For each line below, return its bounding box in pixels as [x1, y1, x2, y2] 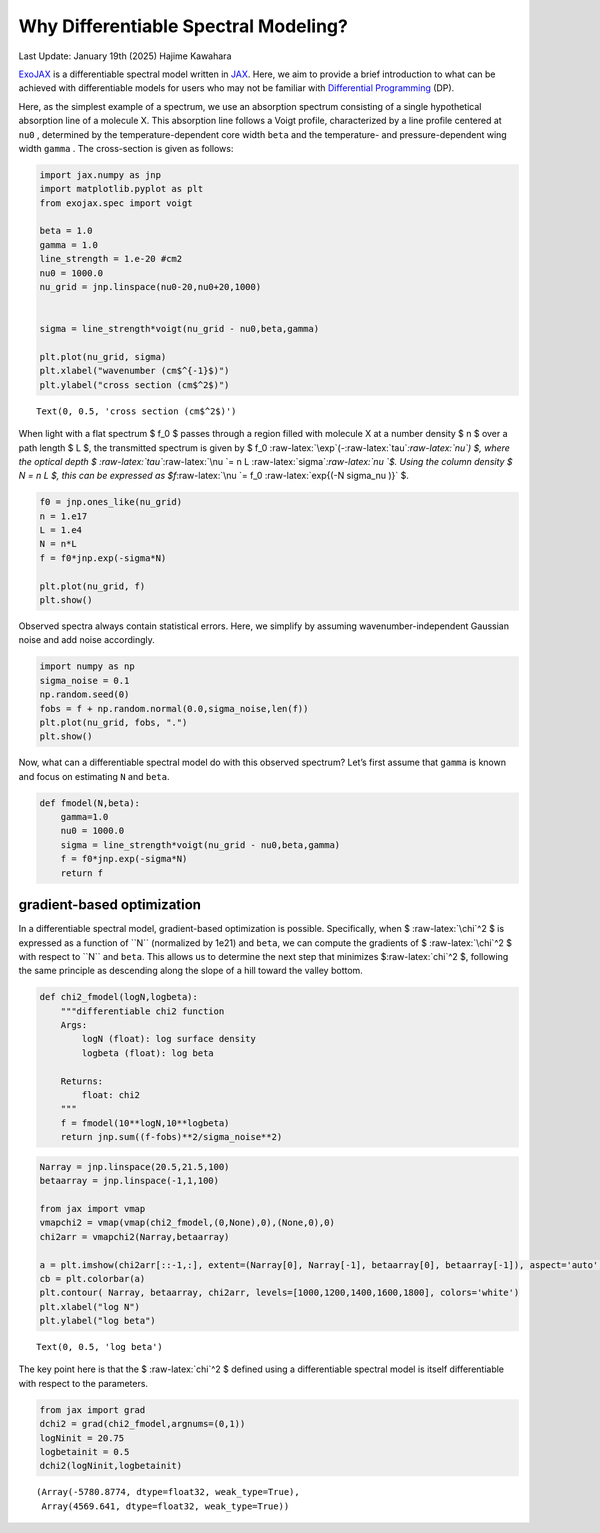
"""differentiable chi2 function [60, 1005, 225, 1017]
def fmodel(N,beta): [39, 797, 140, 809]
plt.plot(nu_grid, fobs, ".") [39, 716, 188, 728]
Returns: [60, 1075, 104, 1087]
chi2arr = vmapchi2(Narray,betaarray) [39, 1231, 230, 1242]
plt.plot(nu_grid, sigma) [39, 351, 167, 362]
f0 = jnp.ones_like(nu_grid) [39, 496, 183, 508]
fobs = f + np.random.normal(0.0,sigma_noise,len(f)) [39, 703, 309, 714]
